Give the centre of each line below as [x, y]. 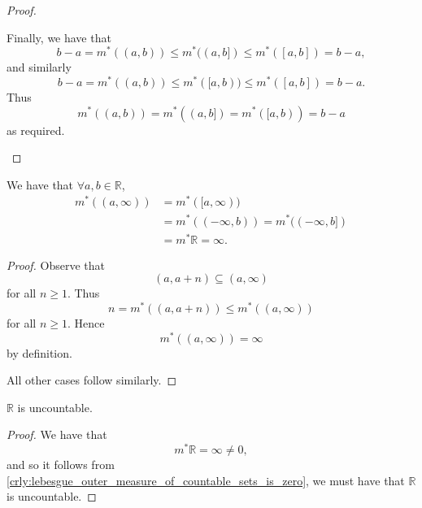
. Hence [86, 322]
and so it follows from [61, 465]
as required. [36, 130]
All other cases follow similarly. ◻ [92, 380]
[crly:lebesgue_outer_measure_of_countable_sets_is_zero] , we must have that [206, 480]
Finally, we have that [59, 37]
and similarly [39, 67]
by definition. [39, 352]
